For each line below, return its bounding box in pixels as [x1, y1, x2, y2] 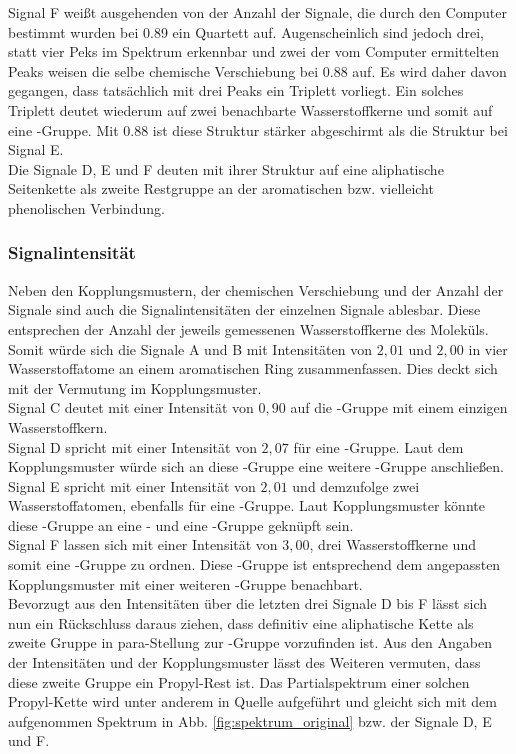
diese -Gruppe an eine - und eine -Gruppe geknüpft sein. [8, 514, 354, 535]
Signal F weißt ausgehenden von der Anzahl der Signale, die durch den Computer [8, 2, 508, 22]
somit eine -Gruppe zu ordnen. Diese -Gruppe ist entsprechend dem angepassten [8, 554, 501, 575]
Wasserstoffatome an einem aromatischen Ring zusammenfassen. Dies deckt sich [8, 358, 498, 379]
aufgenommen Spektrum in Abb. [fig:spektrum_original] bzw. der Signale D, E [8, 710, 492, 731]
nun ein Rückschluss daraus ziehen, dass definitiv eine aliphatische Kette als [8, 612, 474, 633]
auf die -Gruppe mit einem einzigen [290, 397, 508, 418]
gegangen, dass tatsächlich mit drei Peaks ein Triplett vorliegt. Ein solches [8, 80, 464, 101]
